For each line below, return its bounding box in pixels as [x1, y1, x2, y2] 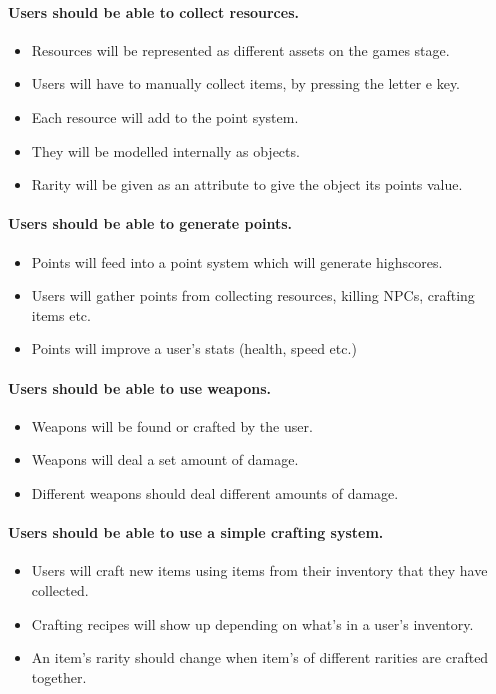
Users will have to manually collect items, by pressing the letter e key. [31, 73, 461, 94]
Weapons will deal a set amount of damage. [31, 449, 299, 470]
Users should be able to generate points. [8, 213, 293, 234]
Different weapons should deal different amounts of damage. [31, 482, 399, 503]
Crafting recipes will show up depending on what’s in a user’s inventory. [31, 613, 474, 634]
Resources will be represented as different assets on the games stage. [31, 39, 450, 60]
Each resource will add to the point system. [31, 106, 299, 127]
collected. [31, 579, 89, 600]
